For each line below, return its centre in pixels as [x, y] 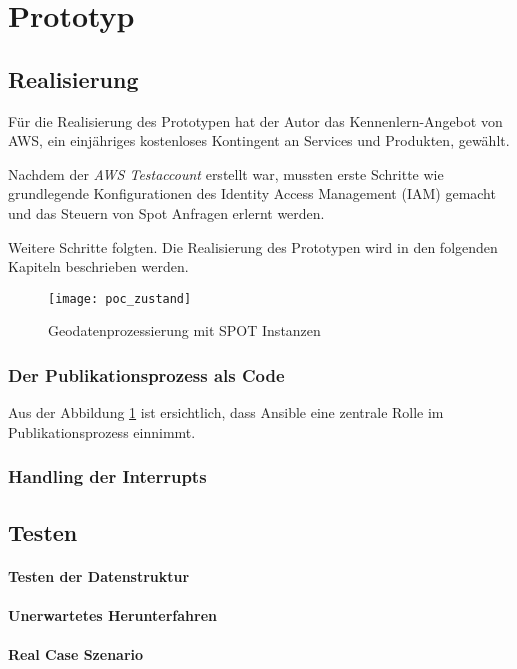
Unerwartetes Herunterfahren [112, 614]
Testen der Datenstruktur [99, 575]
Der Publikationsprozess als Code [146, 374]
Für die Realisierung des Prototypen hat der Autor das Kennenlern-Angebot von [255, 120]
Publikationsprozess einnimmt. [102, 431]
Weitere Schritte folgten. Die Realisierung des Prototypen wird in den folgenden [253, 246]
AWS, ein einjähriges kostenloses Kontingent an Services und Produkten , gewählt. [259, 140]
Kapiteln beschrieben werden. [98, 266]
